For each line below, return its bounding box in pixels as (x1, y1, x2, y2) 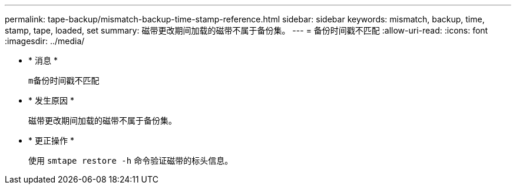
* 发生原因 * (28, 95, 74, 105)
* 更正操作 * (28, 135, 74, 145)
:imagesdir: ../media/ (5, 36, 85, 46)
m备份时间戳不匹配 (28, 76, 100, 85)
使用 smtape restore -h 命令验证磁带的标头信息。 (28, 155, 233, 165)
